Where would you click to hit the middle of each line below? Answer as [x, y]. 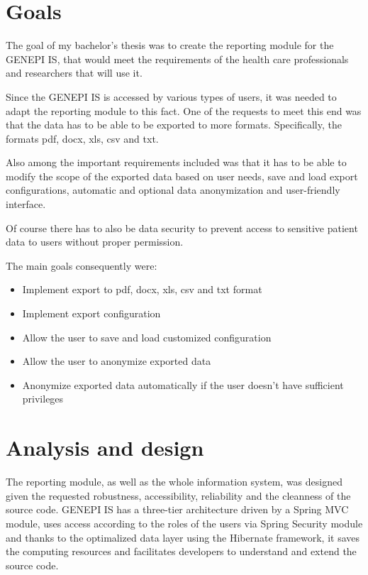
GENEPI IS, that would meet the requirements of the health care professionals [177, 59]
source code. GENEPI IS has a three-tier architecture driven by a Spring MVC [177, 509]
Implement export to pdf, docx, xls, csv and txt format [142, 289]
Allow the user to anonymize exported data [117, 361]
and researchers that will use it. [74, 73]
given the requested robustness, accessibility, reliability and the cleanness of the [178, 495]
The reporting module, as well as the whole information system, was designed [174, 482]
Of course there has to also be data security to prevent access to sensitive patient [182, 228]
